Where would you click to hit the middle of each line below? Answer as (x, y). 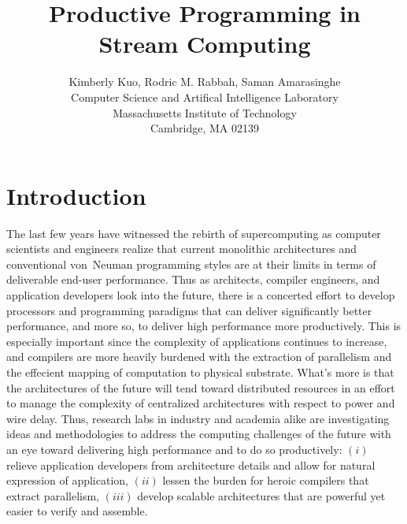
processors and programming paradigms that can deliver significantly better (189, 310)
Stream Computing (205, 44)
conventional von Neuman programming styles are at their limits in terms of (191, 264)
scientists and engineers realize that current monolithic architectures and (182, 249)
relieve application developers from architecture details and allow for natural (191, 465)
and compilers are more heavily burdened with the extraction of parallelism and (199, 357)
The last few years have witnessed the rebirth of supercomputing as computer (194, 233)
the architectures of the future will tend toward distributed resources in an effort (201, 387)
